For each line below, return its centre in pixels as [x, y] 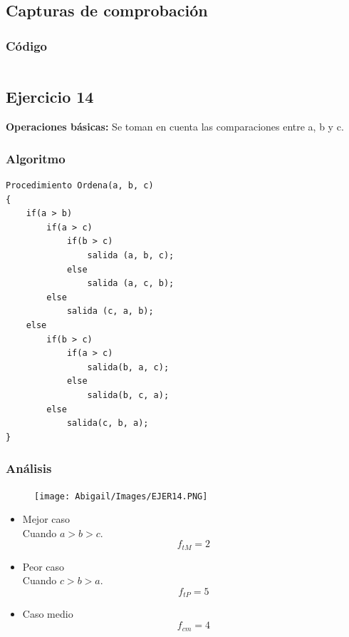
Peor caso [43, 566]
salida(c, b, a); [108, 423]
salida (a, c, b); [131, 284]
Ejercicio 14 [50, 97]
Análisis [29, 468]
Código [27, 45]
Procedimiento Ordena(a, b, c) [80, 186]
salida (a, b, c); [131, 255]
